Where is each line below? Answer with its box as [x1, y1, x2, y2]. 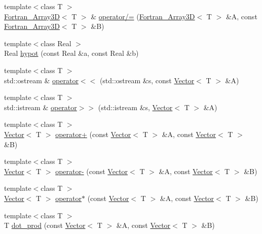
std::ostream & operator [4, 75, 79, 85]
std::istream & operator [4, 102, 77, 112]
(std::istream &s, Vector [98, 102, 173, 112]
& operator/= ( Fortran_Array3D [91, 11, 195, 21]
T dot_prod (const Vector [4, 220, 86, 230]
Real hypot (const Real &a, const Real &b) [4, 48, 139, 58]
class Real [41, 38, 71, 48]
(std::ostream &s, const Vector [99, 75, 195, 85]
